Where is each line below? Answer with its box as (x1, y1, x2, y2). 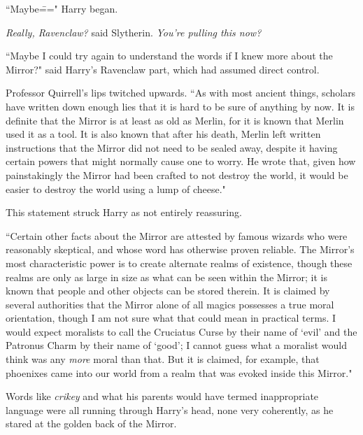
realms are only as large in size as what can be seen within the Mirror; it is (6, 269, 327, 284)
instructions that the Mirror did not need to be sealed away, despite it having (6, 140, 338, 155)
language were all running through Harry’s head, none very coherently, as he (6, 402, 334, 417)
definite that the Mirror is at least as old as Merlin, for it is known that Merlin (6, 113, 344, 127)
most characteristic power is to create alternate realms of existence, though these (6, 255, 353, 270)
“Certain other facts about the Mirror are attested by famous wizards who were (6, 228, 348, 243)
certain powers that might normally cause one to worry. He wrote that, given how (6, 154, 356, 169)
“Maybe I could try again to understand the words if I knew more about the (6, 48, 333, 63)
